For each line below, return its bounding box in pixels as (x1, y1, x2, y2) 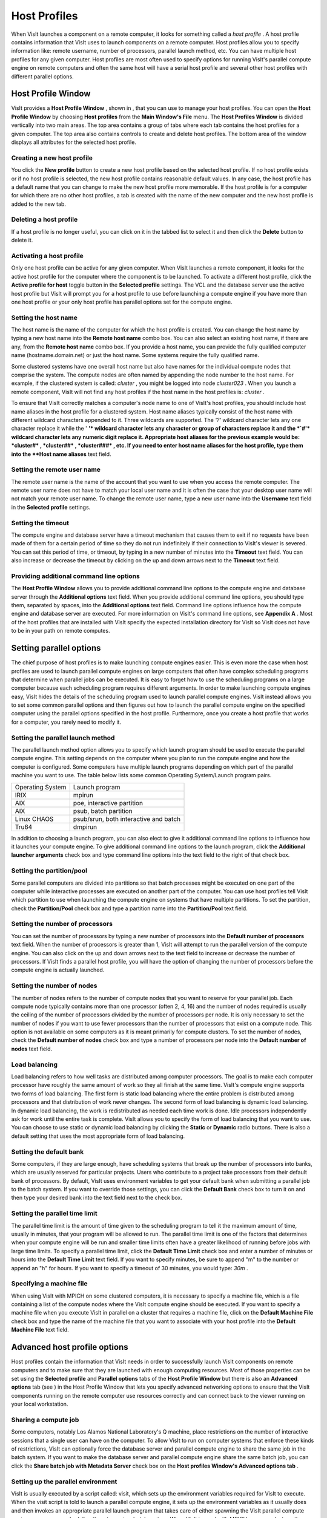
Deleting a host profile (11, 216, 78, 224)
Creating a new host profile (11, 154, 93, 162)
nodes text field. (11, 1045, 53, 1052)
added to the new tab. (11, 200, 67, 208)
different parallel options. (11, 73, 74, 80)
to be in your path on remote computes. (11, 627, 110, 635)
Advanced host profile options (11, 1342, 128, 1352)
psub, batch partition (73, 806, 133, 815)
